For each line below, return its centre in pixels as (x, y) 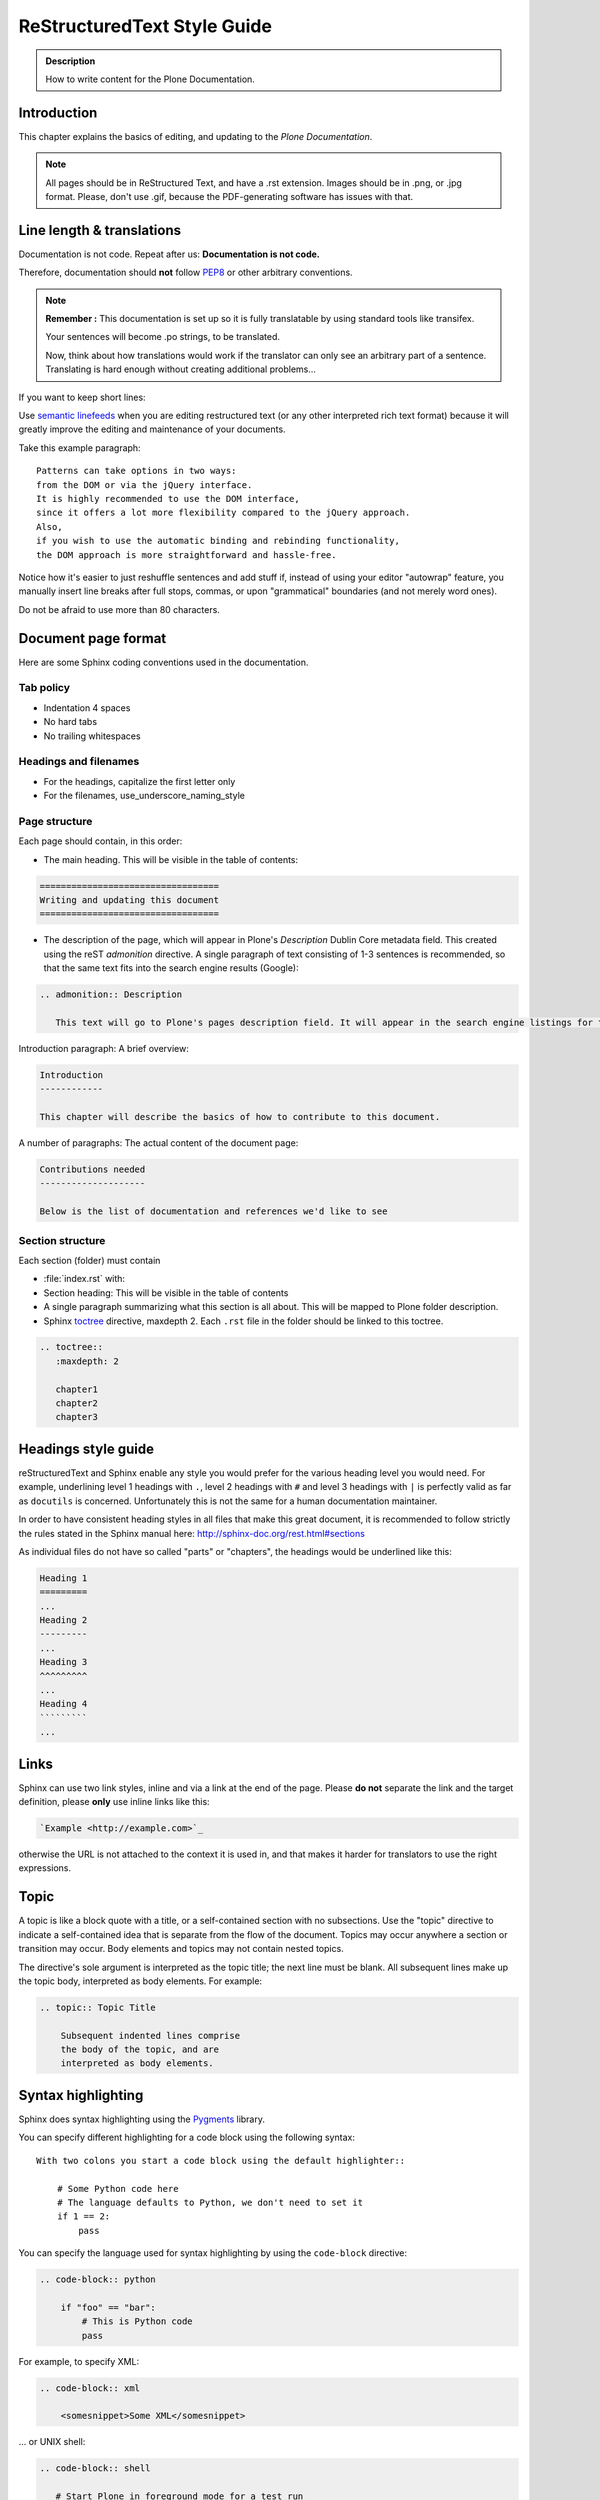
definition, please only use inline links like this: (114, 1802)
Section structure (62, 1240)
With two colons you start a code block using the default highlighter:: (221, 2160)
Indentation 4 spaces (87, 707)
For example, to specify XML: (79, 2361)
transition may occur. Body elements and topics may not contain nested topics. (181, 1949)
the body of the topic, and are (140, 2049)
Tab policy (44, 688)
